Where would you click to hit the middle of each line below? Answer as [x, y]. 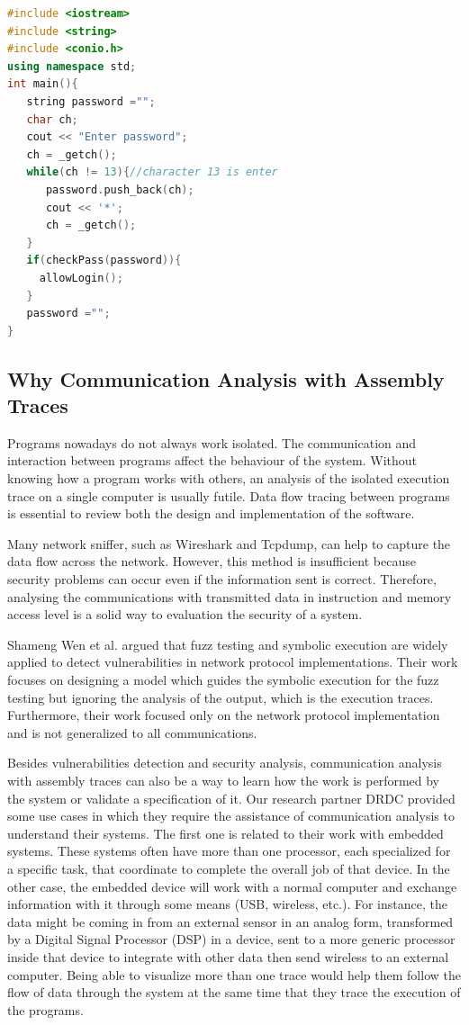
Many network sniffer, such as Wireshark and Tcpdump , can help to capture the [229, 543]
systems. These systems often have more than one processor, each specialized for [229, 851]
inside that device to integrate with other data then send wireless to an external [228, 956]
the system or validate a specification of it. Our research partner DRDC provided [231, 798]
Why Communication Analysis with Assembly [226, 378]
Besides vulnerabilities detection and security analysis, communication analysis [225, 763]
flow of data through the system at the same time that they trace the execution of [234, 992]
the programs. [45, 1009]
